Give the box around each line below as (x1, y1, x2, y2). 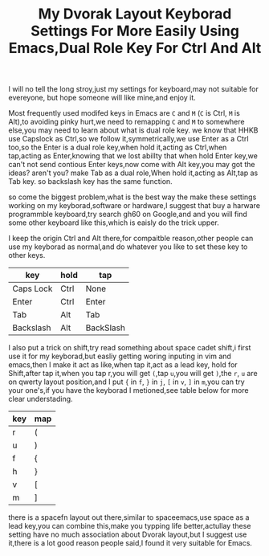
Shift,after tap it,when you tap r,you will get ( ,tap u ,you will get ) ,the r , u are (8, 369, 259, 378)
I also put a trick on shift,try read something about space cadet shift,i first (8, 343, 251, 353)
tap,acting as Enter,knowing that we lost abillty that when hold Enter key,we (8, 151, 259, 161)
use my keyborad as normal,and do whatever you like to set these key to (8, 242, 248, 251)
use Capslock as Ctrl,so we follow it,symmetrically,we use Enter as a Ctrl (8, 134, 249, 144)
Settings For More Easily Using (31, 22, 239, 40)
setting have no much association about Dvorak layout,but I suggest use (8, 529, 247, 539)
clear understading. (8, 395, 74, 404)
